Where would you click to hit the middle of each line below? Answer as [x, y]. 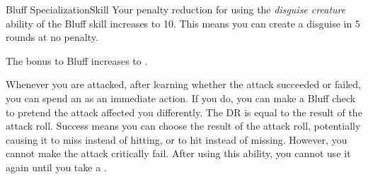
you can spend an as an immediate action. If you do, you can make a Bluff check [181, 98]
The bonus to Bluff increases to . [77, 60]
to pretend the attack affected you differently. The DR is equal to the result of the [184, 112]
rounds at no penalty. [52, 37]
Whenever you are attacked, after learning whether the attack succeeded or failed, [183, 84]
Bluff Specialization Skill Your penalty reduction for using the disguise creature [176, 9]
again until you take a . [56, 167]
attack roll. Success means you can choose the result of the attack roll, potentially [183, 126]
